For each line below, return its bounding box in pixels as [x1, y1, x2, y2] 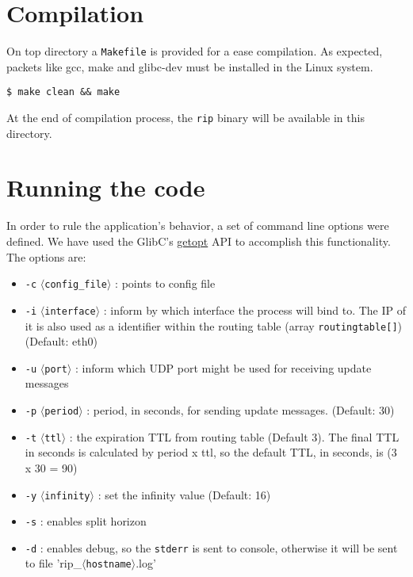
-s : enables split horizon [25, 513, 147, 529]
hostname [86, 559, 132, 571]
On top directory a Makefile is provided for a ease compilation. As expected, [6, 43, 383, 59]
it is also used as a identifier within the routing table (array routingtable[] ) [25, 317, 403, 334]
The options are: [6, 248, 86, 265]
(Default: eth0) [25, 333, 98, 350]
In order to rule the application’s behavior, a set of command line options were [6, 217, 389, 234]
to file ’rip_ [25, 555, 82, 571]
